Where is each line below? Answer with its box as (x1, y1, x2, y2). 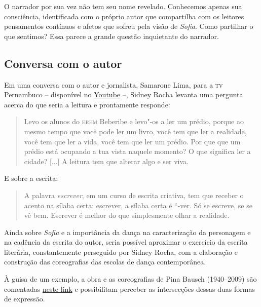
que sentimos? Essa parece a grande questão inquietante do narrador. (4, 30, 219, 41)
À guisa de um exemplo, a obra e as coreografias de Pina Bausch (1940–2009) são (4, 274, 257, 284)
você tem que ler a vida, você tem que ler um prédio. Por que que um (24, 136, 241, 146)
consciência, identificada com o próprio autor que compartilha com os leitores (4, 11, 244, 21)
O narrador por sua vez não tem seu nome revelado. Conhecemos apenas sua (4, 1, 242, 11)
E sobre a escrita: (4, 173, 58, 183)
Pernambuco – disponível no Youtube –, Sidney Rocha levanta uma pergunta (4, 89, 243, 100)
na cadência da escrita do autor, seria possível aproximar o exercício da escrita (4, 237, 248, 247)
